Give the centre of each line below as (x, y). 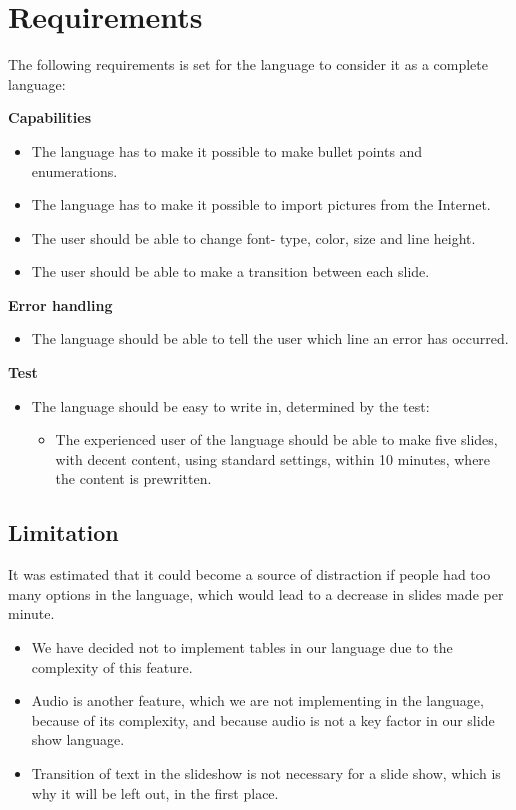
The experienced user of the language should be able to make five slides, (276, 439)
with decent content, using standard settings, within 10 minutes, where (273, 458)
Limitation (63, 532)
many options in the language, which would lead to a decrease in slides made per (256, 593)
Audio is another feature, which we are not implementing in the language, (257, 700)
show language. (78, 739)
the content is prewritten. (133, 478)
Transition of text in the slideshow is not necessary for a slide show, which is (266, 772)
